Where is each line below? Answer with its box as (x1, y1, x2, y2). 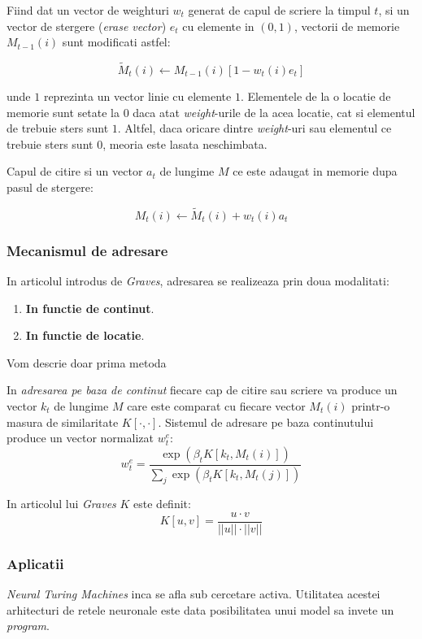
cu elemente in (182, 17, 255, 34)
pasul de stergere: (7, 178, 94, 195)
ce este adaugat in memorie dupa (233, 163, 398, 180)
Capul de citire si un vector (7, 163, 143, 180)
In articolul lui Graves (7, 495, 116, 512)
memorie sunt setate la (7, 103, 120, 120)
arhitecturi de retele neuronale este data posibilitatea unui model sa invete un (7, 601, 394, 618)
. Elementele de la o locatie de (240, 88, 391, 104)
